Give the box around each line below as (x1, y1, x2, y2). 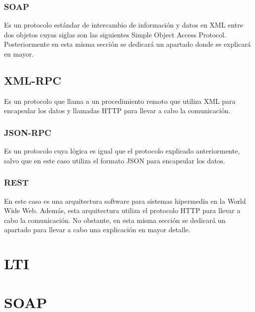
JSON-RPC (4, 126, 51, 138)
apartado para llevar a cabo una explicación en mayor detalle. (4, 224, 191, 235)
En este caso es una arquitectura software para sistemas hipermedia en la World (4, 195, 246, 206)
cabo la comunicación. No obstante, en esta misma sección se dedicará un (4, 215, 226, 225)
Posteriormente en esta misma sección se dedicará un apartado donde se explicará (4, 39, 251, 49)
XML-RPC (4, 72, 61, 88)
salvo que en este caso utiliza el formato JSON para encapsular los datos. (4, 155, 225, 165)
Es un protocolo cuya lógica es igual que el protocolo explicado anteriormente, (4, 146, 240, 156)
